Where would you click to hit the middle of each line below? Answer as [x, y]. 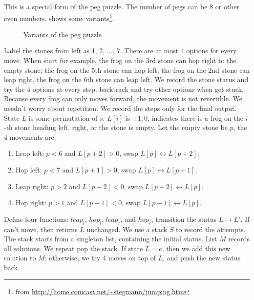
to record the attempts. [211, 229]
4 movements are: [30, 137]
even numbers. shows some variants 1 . [59, 17]
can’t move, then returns [41, 229]
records [239, 239]
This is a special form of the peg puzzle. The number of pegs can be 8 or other [122, 6]
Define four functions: [36, 219]
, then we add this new [196, 248]
